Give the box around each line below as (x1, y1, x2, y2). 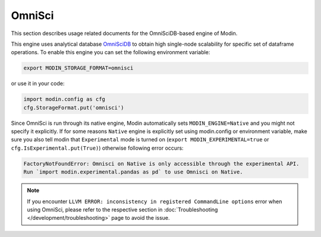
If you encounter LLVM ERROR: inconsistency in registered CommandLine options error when (27, 198, 282, 205)
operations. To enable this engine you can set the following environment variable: (11, 49, 210, 56)
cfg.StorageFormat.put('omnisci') (23, 104, 124, 111)
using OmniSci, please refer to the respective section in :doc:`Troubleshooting (27, 206, 218, 213)
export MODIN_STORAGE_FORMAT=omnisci (23, 65, 134, 71)
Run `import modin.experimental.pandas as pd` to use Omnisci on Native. (23, 169, 243, 175)
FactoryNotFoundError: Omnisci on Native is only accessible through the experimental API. (23, 160, 300, 167)
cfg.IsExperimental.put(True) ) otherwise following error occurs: (11, 144, 184, 151)
